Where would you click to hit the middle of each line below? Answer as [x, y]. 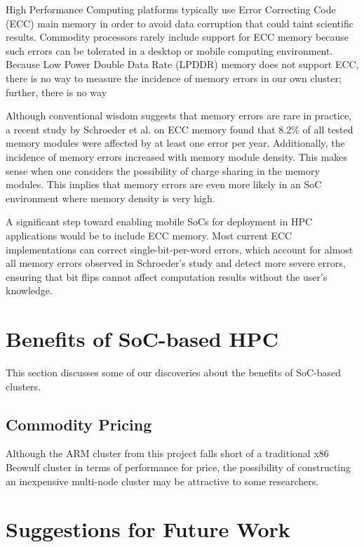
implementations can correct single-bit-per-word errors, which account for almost [180, 249]
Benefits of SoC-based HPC [142, 339]
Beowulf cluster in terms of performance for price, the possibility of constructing [178, 467]
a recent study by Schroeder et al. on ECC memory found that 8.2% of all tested [180, 129]
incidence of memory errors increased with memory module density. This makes [177, 156]
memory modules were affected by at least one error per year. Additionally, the [175, 143]
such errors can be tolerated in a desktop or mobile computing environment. [169, 50]
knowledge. [29, 290]
